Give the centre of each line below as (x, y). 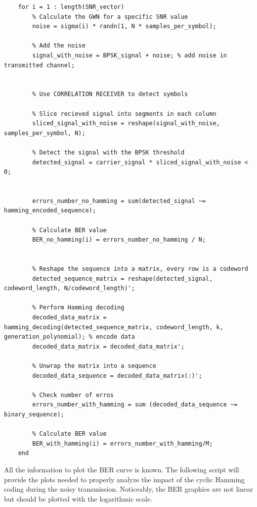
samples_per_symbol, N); (45, 133)
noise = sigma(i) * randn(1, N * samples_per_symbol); (124, 26)
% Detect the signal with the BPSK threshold (108, 152)
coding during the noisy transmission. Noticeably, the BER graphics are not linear (128, 489)
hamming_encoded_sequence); (50, 211)
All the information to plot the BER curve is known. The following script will (122, 469)
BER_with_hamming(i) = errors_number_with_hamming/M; (123, 443)
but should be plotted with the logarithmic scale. (78, 498)
